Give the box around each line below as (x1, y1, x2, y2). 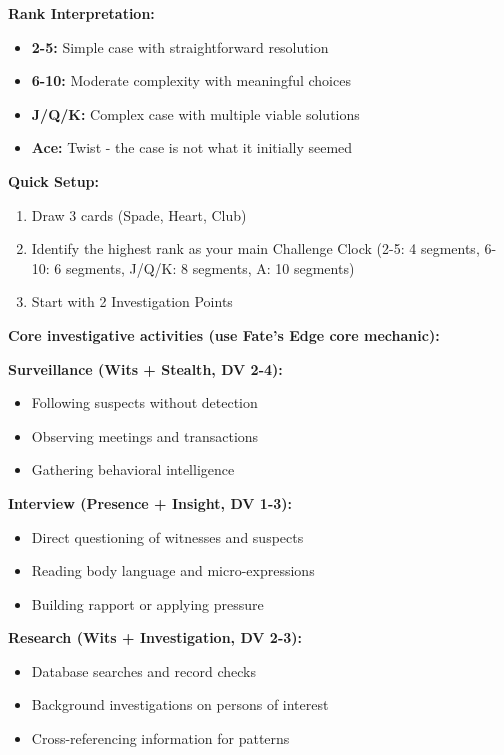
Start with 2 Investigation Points (31, 291, 233, 312)
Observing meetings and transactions (31, 425, 259, 446)
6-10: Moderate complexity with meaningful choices (31, 70, 351, 91)
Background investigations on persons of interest (31, 694, 329, 715)
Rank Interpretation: (8, 3, 155, 23)
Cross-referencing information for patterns (31, 728, 290, 749)
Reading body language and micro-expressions (31, 560, 315, 581)
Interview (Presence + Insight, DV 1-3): (8, 492, 293, 513)
